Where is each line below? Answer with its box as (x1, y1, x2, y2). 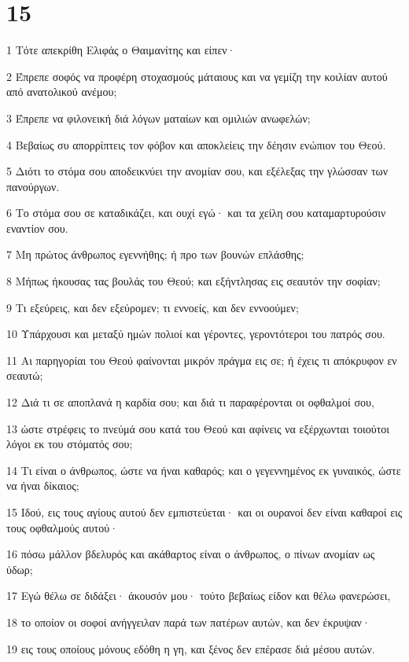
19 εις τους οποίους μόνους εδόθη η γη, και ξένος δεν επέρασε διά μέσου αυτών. (6, 640, 375, 656)
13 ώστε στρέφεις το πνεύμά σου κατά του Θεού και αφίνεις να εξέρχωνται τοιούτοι (6, 420, 390, 436)
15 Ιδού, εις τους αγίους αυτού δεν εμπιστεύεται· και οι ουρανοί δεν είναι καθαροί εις (6, 504, 403, 520)
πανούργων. (6, 178, 60, 194)
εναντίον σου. (6, 219, 68, 236)
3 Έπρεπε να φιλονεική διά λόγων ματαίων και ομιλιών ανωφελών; (6, 109, 311, 126)
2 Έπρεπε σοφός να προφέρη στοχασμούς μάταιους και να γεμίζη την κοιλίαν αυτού (6, 68, 388, 84)
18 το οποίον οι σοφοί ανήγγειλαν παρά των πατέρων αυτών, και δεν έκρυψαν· (6, 613, 370, 630)
